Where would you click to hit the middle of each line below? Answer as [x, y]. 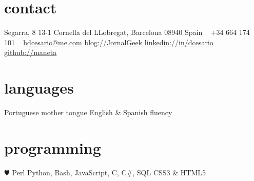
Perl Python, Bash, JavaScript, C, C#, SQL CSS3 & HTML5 [109, 172]
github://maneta [31, 52]
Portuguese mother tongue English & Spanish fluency [88, 112]
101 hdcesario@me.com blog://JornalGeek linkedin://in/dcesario [109, 42]
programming [53, 147]
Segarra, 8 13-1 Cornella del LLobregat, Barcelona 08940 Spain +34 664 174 [127, 32]
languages [39, 88]
